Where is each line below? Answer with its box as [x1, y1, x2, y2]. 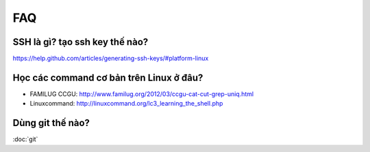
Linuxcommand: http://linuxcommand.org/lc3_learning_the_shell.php [29, 100, 223, 108]
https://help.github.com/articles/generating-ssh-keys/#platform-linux [12, 55, 209, 63]
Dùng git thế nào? [12, 117, 90, 129]
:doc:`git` [12, 135, 38, 143]
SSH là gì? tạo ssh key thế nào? [12, 36, 149, 48]
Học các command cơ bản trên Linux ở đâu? [12, 72, 203, 83]
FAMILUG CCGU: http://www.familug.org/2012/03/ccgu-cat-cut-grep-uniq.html [29, 89, 254, 98]
